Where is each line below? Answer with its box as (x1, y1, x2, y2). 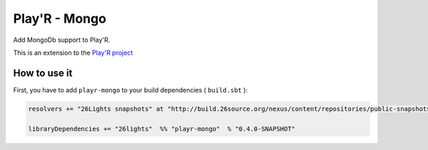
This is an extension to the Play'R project (13, 48, 133, 57)
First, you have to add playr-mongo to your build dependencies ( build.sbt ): (13, 85, 248, 94)
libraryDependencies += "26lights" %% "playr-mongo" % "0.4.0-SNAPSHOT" (28, 124, 296, 133)
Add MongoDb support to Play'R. (13, 36, 111, 44)
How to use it (13, 67, 73, 79)
